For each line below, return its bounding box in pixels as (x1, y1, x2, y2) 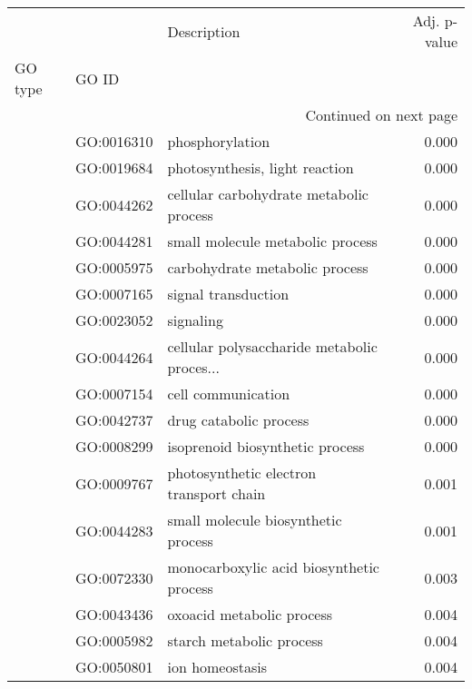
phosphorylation (167, 131, 270, 152)
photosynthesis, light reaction (167, 157, 354, 178)
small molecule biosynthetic (167, 509, 342, 530)
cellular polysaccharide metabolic (167, 336, 378, 357)
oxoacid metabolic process (167, 604, 333, 625)
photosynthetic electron (167, 462, 317, 483)
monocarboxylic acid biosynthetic (167, 556, 379, 577)
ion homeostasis (167, 656, 268, 677)
